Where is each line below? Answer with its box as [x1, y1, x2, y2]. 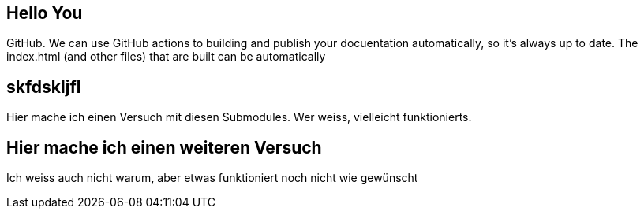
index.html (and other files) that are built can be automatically [6, 50, 326, 64]
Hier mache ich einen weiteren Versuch [6, 137, 322, 158]
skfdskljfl [6, 76, 81, 97]
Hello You [6, 3, 83, 23]
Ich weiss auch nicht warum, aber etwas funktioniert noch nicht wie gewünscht [6, 171, 418, 185]
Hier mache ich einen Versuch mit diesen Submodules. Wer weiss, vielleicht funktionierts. [6, 110, 472, 124]
